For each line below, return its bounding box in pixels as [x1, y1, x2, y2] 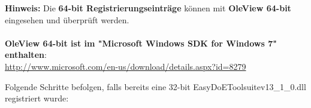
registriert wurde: [5, 92, 69, 104]
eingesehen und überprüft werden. [5, 13, 129, 26]
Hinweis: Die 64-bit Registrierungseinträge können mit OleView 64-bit [5, 2, 291, 14]
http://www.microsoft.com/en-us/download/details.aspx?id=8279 [5, 60, 246, 72]
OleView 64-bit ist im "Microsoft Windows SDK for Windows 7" [5, 36, 277, 49]
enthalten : [5, 48, 47, 61]
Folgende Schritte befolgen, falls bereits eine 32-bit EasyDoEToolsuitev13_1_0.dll [5, 80, 306, 92]
